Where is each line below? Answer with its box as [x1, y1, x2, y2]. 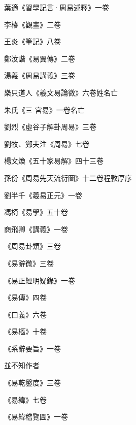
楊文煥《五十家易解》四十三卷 [4, 155, 104, 166]
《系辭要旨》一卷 [4, 343, 61, 353]
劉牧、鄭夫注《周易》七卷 [4, 138, 89, 149]
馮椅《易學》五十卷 [4, 207, 68, 217]
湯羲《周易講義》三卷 [4, 70, 75, 81]
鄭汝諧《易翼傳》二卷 [4, 53, 75, 63]
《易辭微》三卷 [4, 257, 54, 268]
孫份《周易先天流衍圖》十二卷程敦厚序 [4, 172, 132, 183]
